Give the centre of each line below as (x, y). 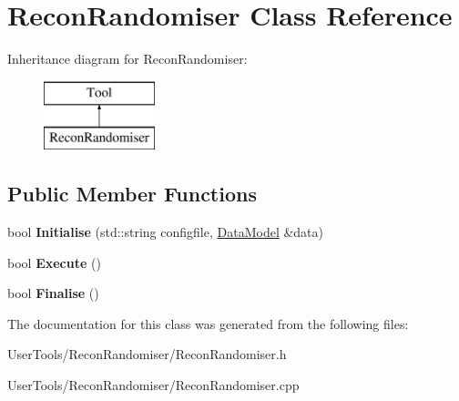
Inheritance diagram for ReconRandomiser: (127, 59)
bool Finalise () (53, 293)
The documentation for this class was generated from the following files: (208, 323)
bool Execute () (54, 262)
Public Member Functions (132, 194)
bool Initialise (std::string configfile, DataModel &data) (166, 232)
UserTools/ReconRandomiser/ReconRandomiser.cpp (153, 385)
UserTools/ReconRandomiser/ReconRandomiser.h (147, 354)
